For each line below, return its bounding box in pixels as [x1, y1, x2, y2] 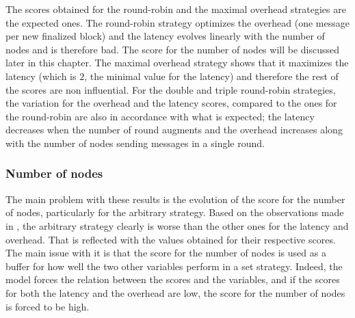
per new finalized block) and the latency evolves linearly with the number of [5, 29, 325, 43]
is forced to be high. [5, 299, 90, 313]
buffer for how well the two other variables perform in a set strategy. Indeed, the [5, 259, 343, 273]
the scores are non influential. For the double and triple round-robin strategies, [5, 82, 336, 96]
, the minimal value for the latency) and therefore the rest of [84, 68, 339, 83]
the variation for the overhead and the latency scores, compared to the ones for [5, 96, 337, 110]
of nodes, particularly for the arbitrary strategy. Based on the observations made [5, 205, 344, 220]
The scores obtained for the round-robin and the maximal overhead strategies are [5, 2, 346, 16]
